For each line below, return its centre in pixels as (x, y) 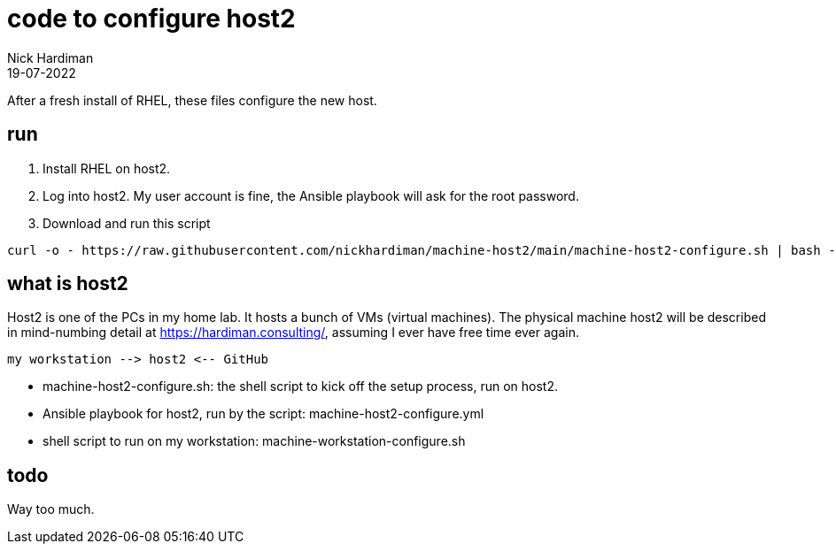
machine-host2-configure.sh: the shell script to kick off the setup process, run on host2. (301, 386)
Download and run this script (127, 223)
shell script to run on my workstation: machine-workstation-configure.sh (254, 441)
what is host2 (68, 284)
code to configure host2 (151, 19)
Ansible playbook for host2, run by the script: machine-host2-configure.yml (263, 414)
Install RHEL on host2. (107, 168)
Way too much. (51, 509)
